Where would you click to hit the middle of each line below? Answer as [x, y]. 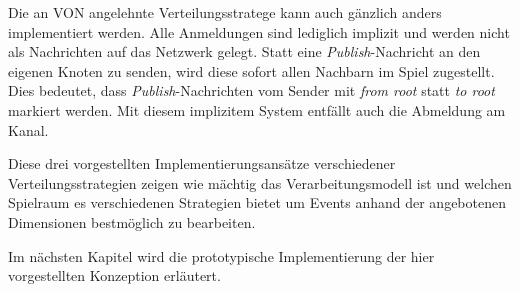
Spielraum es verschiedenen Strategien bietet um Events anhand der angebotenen [257, 202]
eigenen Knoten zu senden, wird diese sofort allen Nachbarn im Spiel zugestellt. [251, 70]
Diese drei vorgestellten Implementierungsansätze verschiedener [202, 163]
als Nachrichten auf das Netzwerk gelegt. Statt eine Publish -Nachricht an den [244, 51]
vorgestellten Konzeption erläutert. [114, 275]
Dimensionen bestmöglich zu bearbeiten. [132, 221]
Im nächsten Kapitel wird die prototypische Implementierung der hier [221, 255]
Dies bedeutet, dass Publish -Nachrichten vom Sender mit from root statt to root [251, 90]
